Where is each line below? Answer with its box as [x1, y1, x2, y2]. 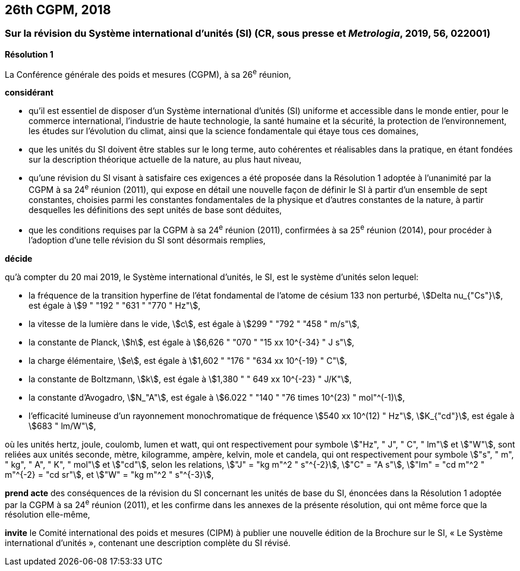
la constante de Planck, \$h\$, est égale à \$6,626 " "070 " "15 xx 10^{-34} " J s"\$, [29, 337, 355, 347]
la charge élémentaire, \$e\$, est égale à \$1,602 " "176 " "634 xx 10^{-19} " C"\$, [29, 355, 347, 366]
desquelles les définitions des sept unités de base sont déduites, [29, 205, 282, 215]
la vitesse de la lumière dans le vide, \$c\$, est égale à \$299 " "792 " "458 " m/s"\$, [29, 318, 360, 329]
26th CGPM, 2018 [5, 2, 111, 17]
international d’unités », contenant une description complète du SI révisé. [5, 538, 291, 548]
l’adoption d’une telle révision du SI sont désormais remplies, [29, 234, 266, 245]
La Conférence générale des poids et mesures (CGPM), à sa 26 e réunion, [5, 67, 291, 80]
